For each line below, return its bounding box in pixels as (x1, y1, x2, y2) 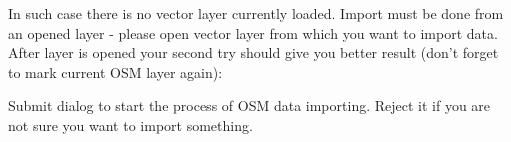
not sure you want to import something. (8, 114, 253, 135)
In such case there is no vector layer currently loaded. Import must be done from (8, 3, 504, 23)
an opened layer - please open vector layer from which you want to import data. (8, 22, 498, 43)
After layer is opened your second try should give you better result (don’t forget (8, 42, 499, 63)
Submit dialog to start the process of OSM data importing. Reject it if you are (8, 95, 491, 116)
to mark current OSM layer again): (8, 61, 223, 82)
